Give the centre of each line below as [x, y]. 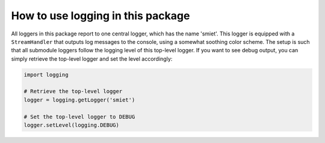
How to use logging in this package [101, 16]
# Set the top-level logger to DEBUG [79, 117]
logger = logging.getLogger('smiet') [79, 100]
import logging [46, 75]
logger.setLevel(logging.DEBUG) [72, 125]
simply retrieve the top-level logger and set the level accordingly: [92, 59]
